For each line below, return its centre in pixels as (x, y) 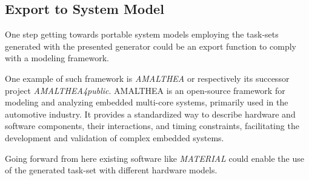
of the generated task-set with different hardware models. (111, 170)
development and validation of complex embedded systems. (115, 137)
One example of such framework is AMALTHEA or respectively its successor (147, 78)
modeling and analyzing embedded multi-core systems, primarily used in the (147, 102)
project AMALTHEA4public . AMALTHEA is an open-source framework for (145, 90)
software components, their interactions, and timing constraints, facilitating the (152, 126)
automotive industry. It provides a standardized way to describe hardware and (150, 114)
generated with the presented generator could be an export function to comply (151, 46)
